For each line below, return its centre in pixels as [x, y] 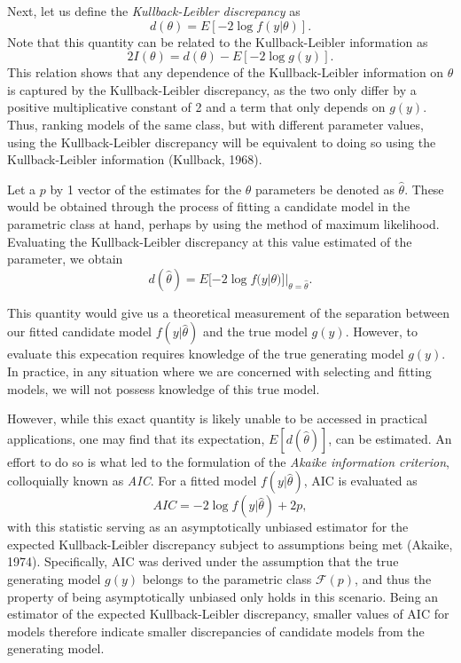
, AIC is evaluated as [360, 481]
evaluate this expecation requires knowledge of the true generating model [206, 354]
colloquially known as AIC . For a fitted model [132, 481]
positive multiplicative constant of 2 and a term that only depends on [196, 107]
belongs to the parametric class [227, 579]
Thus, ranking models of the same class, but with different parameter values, [215, 124]
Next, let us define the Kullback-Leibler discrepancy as [154, 11]
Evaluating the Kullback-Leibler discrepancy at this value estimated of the [210, 241]
